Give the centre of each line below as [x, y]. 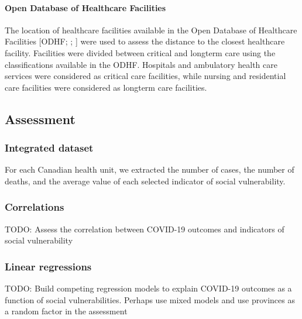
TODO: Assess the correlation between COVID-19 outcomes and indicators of [145, 229]
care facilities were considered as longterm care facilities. [106, 87]
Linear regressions [48, 266]
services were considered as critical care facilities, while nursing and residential [145, 76]
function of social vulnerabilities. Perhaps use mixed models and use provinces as [150, 299]
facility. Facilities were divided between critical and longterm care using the [140, 52]
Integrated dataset [49, 148]
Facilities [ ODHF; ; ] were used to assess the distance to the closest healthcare [145, 41]
